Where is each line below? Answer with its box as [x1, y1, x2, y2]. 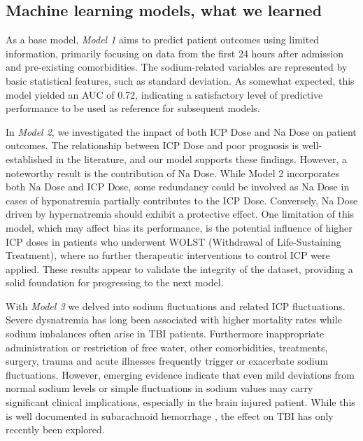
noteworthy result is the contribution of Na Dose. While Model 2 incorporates [6, 165, 340, 180]
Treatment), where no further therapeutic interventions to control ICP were [6, 248, 330, 262]
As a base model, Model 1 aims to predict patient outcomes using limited [6, 32, 320, 47]
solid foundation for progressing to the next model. [6, 275, 224, 290]
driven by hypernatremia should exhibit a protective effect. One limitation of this [6, 206, 355, 221]
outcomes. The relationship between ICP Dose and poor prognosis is [6, 138, 299, 153]
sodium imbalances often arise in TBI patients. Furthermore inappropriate [6, 326, 325, 341]
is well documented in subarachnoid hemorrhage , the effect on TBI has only [6, 408, 334, 423]
